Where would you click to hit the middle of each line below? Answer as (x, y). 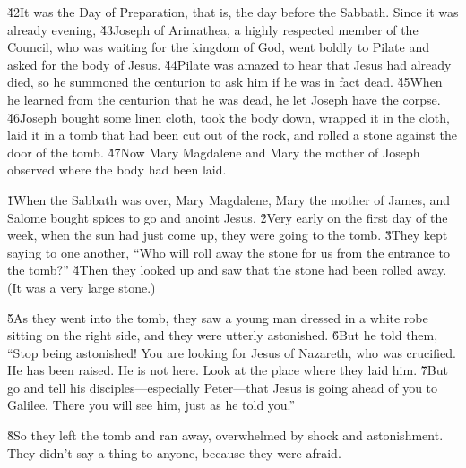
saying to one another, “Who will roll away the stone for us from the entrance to (229, 252)
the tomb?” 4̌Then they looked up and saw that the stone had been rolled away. (227, 270)
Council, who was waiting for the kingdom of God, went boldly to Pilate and (219, 47)
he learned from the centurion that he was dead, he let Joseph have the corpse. (224, 99)
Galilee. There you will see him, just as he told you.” (151, 405)
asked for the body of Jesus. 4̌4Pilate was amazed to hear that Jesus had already (229, 64)
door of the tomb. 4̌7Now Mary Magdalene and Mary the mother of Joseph (214, 152)
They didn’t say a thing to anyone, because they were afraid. (174, 452)
